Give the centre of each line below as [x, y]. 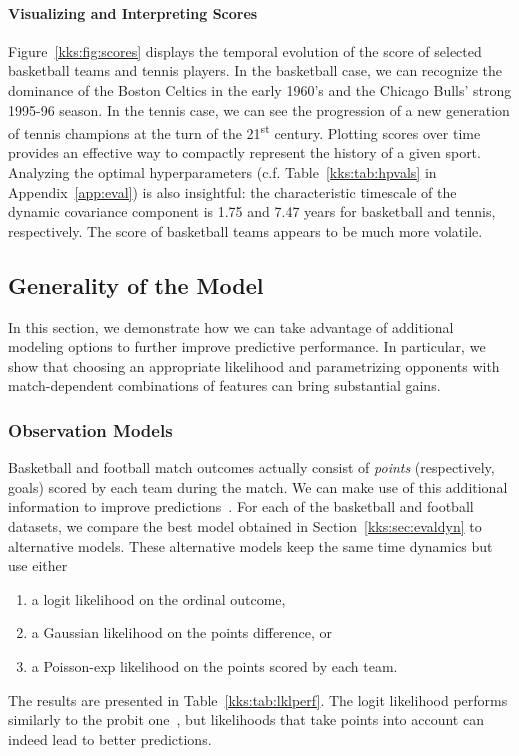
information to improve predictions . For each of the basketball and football [241, 506]
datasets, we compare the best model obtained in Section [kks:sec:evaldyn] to [245, 525]
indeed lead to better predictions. [110, 738]
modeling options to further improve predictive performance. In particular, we [247, 346]
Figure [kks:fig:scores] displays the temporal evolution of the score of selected [245, 50]
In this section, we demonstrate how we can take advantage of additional [231, 326]
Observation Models [90, 429]
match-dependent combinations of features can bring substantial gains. [224, 385]
